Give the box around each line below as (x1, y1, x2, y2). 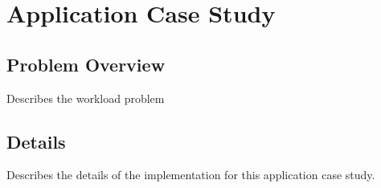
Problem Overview (6, 51, 166, 76)
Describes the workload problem (6, 89, 165, 106)
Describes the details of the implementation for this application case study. (6, 166, 375, 183)
